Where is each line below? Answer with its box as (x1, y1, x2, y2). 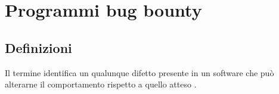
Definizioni (5, 38, 72, 57)
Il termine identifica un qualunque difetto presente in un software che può (5, 66, 274, 79)
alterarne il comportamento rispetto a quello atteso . (5, 78, 197, 90)
